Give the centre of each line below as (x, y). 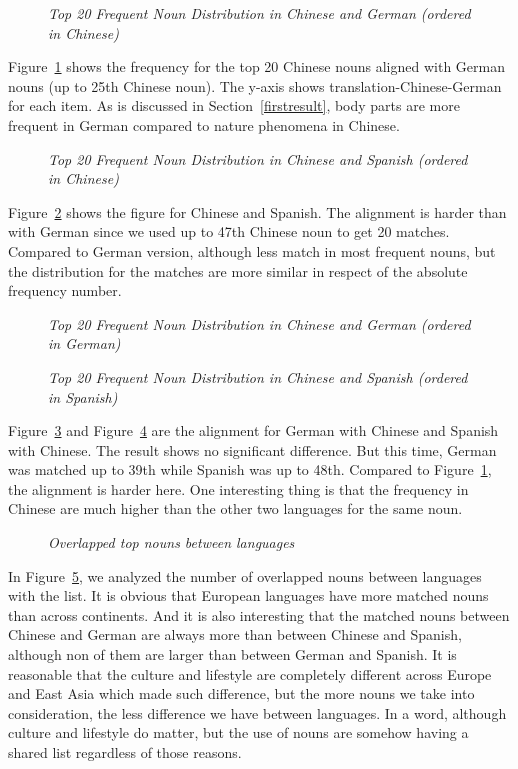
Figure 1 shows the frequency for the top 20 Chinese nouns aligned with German (256, 66)
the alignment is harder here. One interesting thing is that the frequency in (238, 488)
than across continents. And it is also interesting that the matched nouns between (259, 614)
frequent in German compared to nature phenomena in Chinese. (204, 124)
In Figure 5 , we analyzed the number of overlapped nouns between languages (245, 575)
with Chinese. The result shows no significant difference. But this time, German (252, 449)
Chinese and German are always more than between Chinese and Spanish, (235, 634)
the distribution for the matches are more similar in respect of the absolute (238, 270)
